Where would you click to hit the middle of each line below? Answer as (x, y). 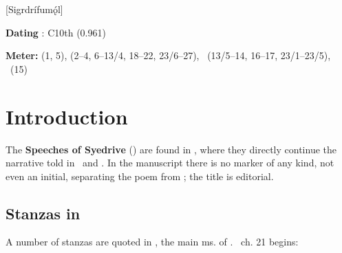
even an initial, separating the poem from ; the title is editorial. (140, 176)
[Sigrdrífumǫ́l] (34, 9)
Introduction (67, 116)
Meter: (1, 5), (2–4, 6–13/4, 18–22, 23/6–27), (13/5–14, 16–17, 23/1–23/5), (168, 55)
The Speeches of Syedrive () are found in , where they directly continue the (171, 149)
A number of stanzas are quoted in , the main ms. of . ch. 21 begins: (152, 242)
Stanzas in (43, 213)
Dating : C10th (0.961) (56, 32)
